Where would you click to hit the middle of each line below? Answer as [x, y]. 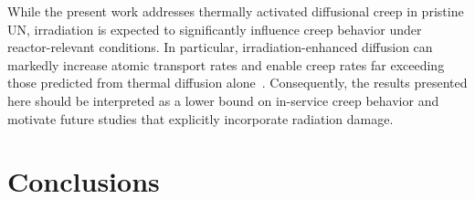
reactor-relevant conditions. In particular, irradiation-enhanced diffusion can [220, 47]
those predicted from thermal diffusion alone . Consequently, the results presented [237, 83]
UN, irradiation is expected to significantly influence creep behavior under [215, 29]
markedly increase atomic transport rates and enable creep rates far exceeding [226, 64]
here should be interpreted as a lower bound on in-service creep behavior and [223, 100]
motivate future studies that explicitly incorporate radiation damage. [201, 118]
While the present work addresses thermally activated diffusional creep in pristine [236, 11]
